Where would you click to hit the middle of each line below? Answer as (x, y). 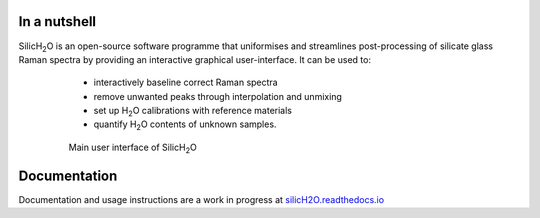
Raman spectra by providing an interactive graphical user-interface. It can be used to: (195, 59)
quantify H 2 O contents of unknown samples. (185, 125)
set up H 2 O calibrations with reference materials (192, 112)
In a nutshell (57, 21)
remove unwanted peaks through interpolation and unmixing (217, 96)
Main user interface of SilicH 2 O (132, 148)
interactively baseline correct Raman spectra (186, 82)
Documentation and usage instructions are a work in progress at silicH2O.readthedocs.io (201, 199)
